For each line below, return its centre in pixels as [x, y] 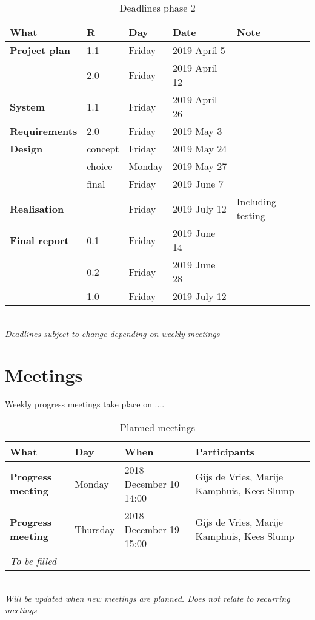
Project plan [40, 50]
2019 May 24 [200, 148]
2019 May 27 [200, 166]
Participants [225, 451]
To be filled [33, 560]
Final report [39, 240]
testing [251, 215]
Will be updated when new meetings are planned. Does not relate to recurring [148, 598]
